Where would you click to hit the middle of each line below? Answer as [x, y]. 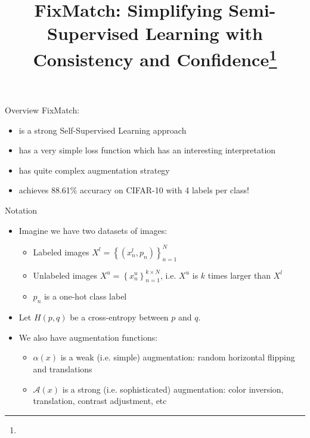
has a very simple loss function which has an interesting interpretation [147, 150]
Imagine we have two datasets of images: [93, 230]
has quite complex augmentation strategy [94, 170]
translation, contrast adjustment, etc [100, 401]
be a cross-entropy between [119, 317]
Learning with [204, 33]
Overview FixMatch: [42, 110]
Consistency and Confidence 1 [155, 58]
